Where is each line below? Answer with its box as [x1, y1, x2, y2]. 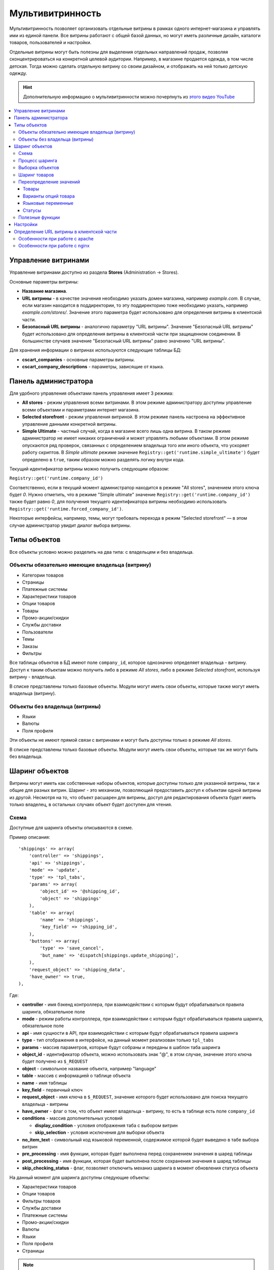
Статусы [23, 207, 42, 213]
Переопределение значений [18, 178, 81, 185]
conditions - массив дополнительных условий [22, 1115, 123, 1121]
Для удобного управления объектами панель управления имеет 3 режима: [9, 390, 174, 396]
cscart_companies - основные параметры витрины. [22, 356, 135, 363]
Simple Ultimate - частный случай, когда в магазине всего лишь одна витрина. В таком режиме [22, 428, 231, 434]
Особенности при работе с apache [18, 236, 94, 242]
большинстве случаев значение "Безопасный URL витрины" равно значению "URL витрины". [22, 338, 225, 344]
